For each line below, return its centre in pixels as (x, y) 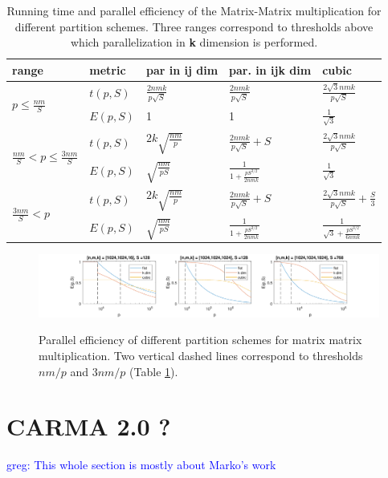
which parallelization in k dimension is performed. (194, 42)
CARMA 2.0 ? (89, 426)
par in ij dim (182, 69)
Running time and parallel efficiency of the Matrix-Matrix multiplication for (194, 10)
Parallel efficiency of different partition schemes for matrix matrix (200, 340)
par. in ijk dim (270, 69)
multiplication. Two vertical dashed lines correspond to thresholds (201, 355)
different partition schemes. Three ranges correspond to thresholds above (194, 26)
